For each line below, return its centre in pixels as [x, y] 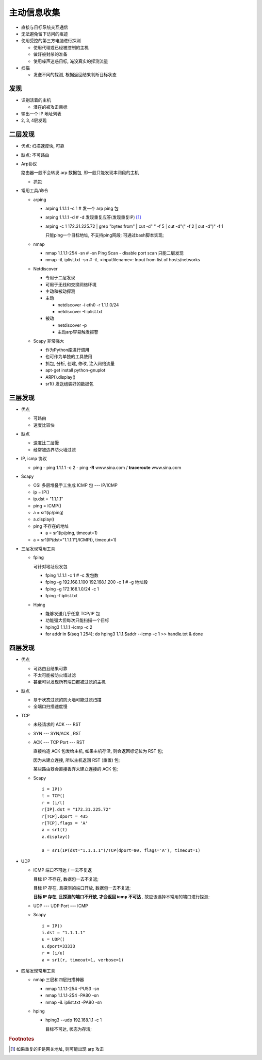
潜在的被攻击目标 [50, 107]
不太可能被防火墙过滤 [55, 675]
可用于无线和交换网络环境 [71, 285]
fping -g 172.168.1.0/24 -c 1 [72, 589]
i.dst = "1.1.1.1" [64, 933]
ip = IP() [41, 492]
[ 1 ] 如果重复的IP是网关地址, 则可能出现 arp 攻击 [57, 1049]
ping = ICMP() [47, 505]
